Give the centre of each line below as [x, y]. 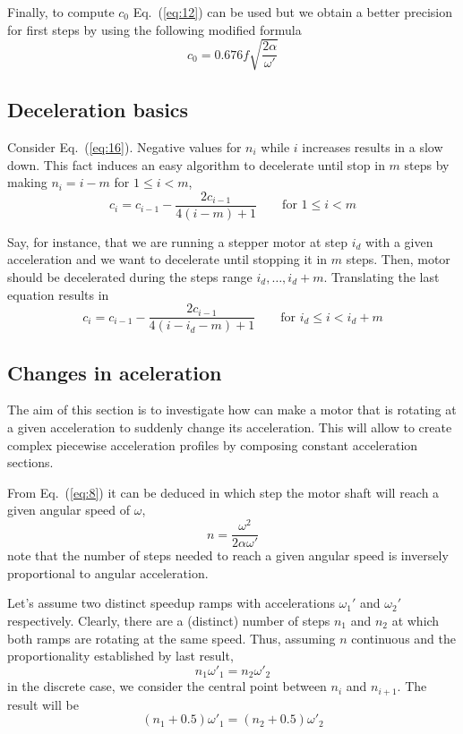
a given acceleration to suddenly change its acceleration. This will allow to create [230, 427]
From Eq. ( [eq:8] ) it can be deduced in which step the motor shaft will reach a [223, 492]
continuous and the [403, 638]
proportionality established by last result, [120, 656]
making [27, 182]
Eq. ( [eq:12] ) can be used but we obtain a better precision [292, 12]
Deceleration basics [98, 110]
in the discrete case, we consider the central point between [167, 686]
